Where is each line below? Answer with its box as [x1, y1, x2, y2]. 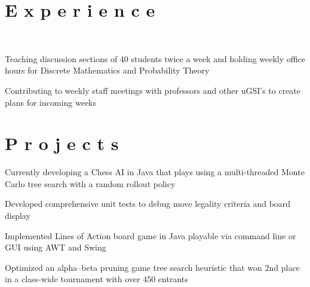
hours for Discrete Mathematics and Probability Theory [5, 64, 210, 77]
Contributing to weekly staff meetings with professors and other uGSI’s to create [5, 84, 301, 96]
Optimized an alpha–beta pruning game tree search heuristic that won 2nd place [5, 261, 300, 273]
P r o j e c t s [5, 131, 119, 155]
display [5, 209, 30, 221]
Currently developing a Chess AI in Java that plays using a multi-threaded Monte [5, 166, 305, 178]
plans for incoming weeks [5, 96, 97, 108]
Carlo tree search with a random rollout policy [5, 177, 176, 190]
